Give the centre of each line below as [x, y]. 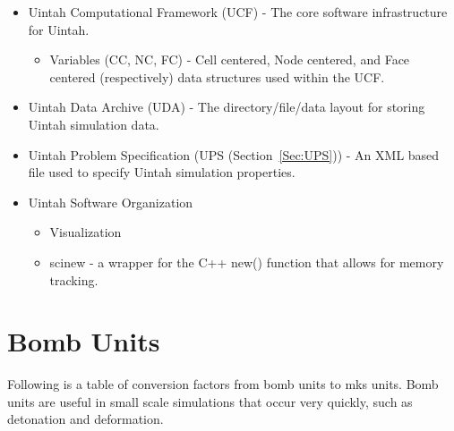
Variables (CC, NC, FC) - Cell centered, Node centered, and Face [230, 59]
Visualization [86, 232]
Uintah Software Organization [111, 202]
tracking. [74, 279]
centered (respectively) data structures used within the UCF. [217, 76]
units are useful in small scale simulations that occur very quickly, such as [210, 401]
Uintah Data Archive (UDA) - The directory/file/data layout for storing [227, 107]
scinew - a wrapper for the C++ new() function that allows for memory [247, 262]
